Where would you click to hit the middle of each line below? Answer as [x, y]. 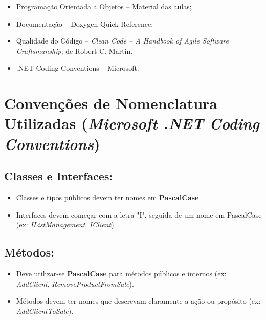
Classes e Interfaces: [59, 176]
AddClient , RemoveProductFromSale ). [75, 283]
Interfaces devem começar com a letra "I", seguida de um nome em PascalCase [139, 214]
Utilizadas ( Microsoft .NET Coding [132, 123]
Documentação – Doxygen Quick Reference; [85, 23]
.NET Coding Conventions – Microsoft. [77, 68]
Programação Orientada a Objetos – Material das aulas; [104, 6]
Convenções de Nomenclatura [111, 103]
